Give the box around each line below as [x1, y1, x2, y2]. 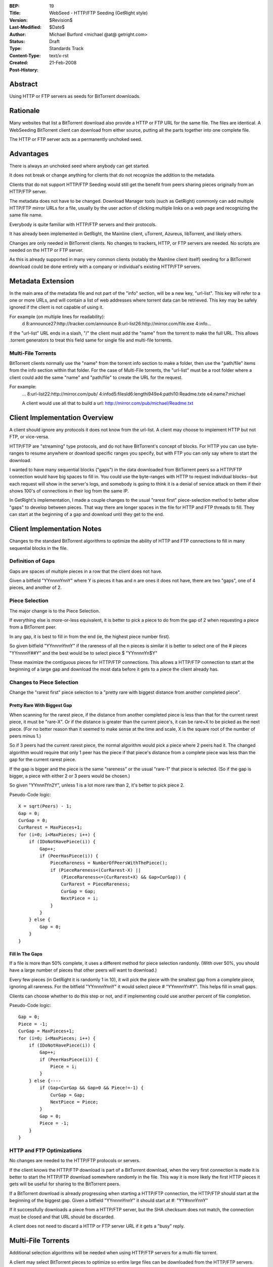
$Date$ [49, 24, 65, 30]
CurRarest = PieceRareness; [61, 881, 131, 887]
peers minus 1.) [9, 733, 41, 739]
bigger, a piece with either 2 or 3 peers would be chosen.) [9, 773, 130, 779]
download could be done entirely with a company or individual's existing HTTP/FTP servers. [9, 264, 202, 270]
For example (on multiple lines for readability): [9, 313, 105, 319]
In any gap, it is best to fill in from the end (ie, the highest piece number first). [9, 633, 170, 640]
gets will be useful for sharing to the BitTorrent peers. [9, 1181, 121, 1187]
